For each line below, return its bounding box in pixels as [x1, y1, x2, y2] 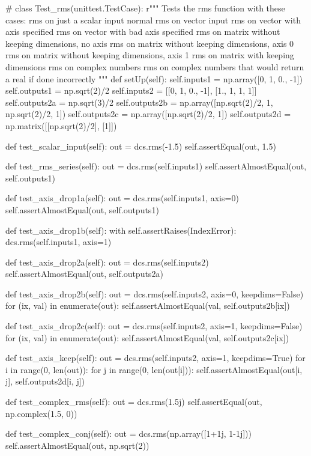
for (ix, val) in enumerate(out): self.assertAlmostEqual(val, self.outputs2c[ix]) [5, 331, 289, 344]
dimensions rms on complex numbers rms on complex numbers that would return [5, 60, 304, 73]
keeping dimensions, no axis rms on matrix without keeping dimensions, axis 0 [5, 37, 294, 49]
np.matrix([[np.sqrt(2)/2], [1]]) [5, 119, 117, 132]
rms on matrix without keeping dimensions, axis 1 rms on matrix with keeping [5, 49, 294, 61]
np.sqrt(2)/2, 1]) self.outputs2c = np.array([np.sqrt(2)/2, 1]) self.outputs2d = [5, 108, 291, 120]
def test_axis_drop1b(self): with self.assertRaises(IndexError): [5, 223, 237, 236]
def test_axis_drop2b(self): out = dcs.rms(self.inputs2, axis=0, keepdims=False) [5, 287, 304, 300]
